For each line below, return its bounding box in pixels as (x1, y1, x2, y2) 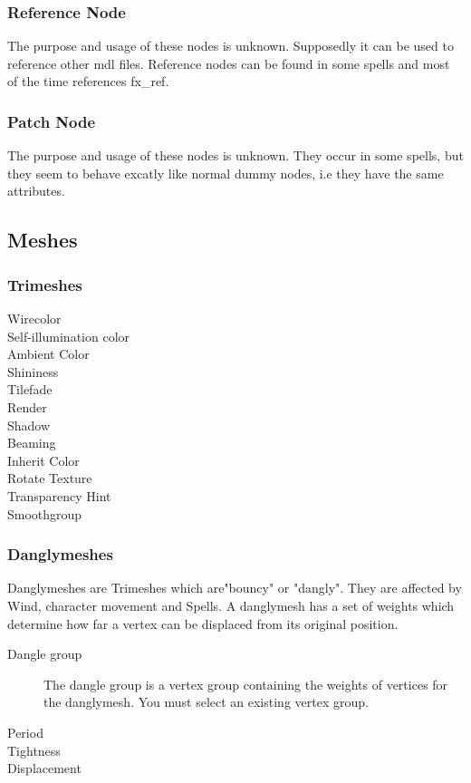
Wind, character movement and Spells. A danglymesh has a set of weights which (7, 595, 455, 614)
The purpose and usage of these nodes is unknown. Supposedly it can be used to (7, 36, 454, 55)
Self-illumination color (7, 326, 130, 345)
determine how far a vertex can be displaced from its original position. (7, 614, 399, 633)
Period (7, 722, 43, 741)
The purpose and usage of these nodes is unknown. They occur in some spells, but (7, 146, 464, 165)
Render (7, 397, 47, 416)
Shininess (7, 362, 59, 381)
